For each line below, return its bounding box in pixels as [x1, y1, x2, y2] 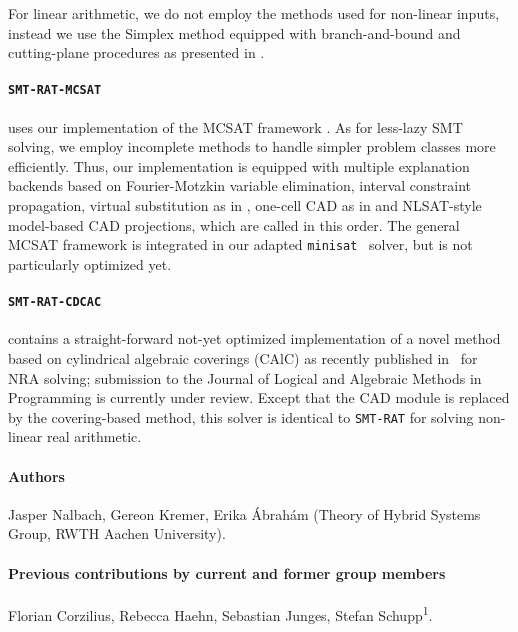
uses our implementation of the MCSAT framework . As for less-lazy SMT [8, 116, 463, 137]
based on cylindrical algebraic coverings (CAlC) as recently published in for [8, 347, 478, 368]
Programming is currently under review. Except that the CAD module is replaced [8, 387, 510, 408]
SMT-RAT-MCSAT [8, 83, 102, 98]
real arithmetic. [46, 426, 142, 447]
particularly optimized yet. [8, 253, 172, 274]
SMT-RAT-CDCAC [8, 295, 102, 310]
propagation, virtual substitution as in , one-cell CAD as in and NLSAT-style [8, 195, 482, 216]
